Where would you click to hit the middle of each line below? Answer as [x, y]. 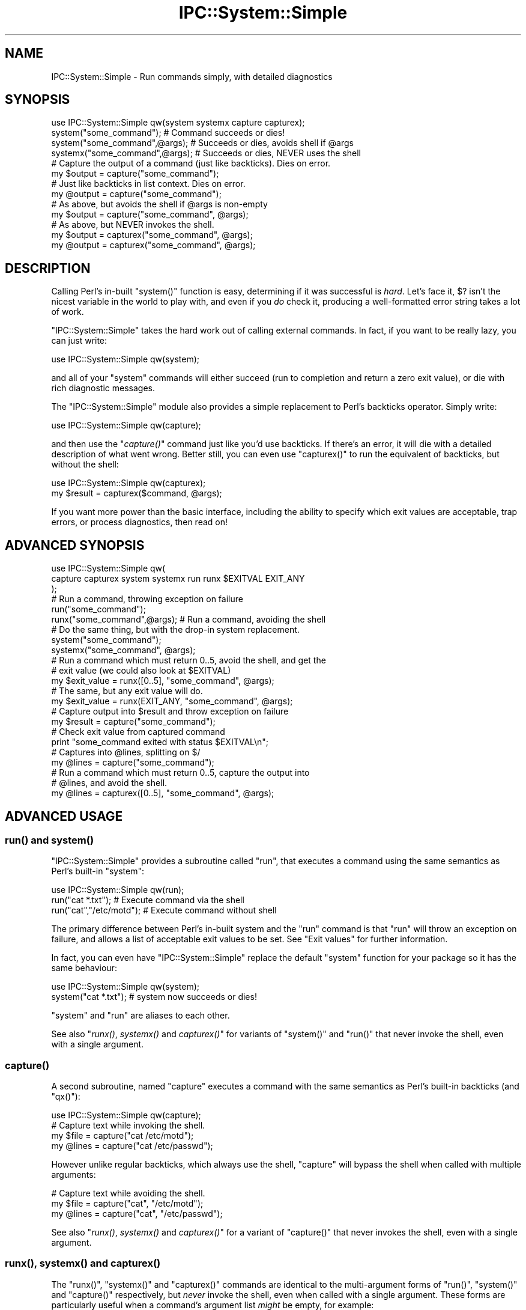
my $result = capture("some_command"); [133, 722]
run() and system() [50, 840]
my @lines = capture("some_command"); [133, 763]
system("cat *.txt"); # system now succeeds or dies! [154, 997]
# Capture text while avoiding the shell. [128, 1193]
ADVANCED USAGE [64, 816]
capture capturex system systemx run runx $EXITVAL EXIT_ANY [178, 579]
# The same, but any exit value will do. [127, 691]
